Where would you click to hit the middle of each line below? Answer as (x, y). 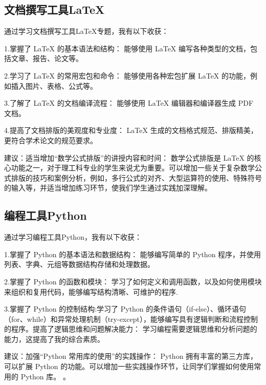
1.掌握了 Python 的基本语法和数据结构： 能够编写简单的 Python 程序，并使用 (133, 254)
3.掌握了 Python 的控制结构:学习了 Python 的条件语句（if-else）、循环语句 (125, 309)
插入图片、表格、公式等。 (54, 85)
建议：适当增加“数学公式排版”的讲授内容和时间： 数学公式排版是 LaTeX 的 (129, 157)
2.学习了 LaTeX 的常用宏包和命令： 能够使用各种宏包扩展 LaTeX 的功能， (127, 75)
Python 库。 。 (45, 376)
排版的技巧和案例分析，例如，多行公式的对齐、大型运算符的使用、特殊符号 (136, 177)
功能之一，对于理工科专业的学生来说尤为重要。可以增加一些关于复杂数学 (133, 168)
